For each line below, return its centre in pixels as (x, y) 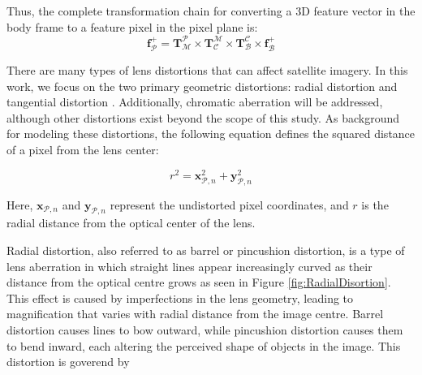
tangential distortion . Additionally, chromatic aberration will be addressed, (195, 102)
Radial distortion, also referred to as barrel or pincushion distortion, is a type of (206, 250)
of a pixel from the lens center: (83, 150)
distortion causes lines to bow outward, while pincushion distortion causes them (205, 329)
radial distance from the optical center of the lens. (131, 223)
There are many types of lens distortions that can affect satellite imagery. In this (207, 70)
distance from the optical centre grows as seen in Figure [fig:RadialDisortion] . (199, 282)
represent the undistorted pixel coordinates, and (229, 204)
